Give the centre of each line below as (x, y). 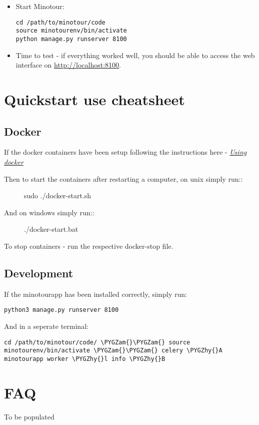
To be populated (29, 416)
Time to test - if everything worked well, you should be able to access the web (135, 55)
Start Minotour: (40, 6)
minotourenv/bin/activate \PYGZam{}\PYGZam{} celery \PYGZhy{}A (113, 351)
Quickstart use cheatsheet (94, 99)
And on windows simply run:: (49, 212)
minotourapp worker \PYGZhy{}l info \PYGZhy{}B (85, 359)
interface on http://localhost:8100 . (68, 65)
